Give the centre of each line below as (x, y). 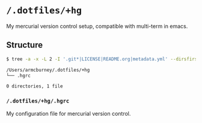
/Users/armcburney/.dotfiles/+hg (48, 70)
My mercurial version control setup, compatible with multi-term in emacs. (97, 26)
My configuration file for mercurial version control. (69, 113)
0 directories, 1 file (35, 86)
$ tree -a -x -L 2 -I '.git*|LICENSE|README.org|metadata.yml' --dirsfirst (103, 59)
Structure (25, 45)
